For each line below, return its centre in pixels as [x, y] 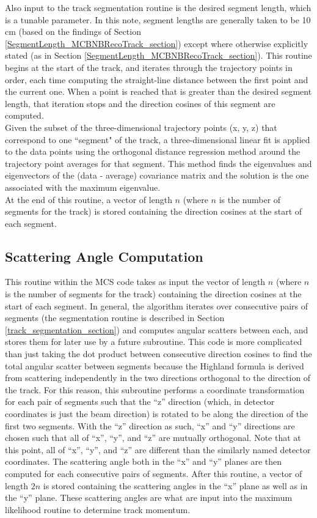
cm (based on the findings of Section [73, 31]
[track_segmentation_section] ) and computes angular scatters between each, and [157, 329]
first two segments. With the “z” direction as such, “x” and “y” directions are [150, 425]
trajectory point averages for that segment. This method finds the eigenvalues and [158, 163]
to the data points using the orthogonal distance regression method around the [153, 151]
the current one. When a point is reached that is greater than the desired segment [158, 91]
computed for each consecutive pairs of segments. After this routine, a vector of [154, 473]
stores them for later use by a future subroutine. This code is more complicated [154, 342]
